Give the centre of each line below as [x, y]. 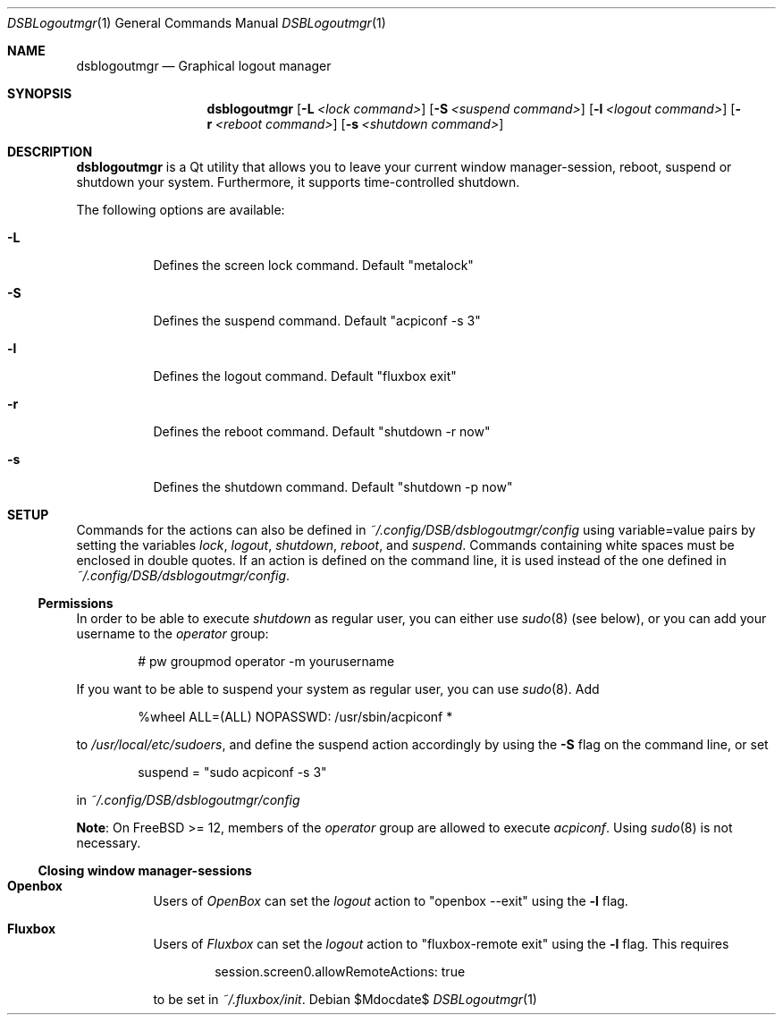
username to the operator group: [173, 633]
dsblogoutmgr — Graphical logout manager [204, 66]
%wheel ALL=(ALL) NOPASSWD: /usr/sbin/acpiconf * [295, 717]
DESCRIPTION [50, 152]
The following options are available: [181, 210]
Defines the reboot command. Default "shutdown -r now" [322, 431]
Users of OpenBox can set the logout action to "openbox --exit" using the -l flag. [391, 901]
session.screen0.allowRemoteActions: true [340, 971]
